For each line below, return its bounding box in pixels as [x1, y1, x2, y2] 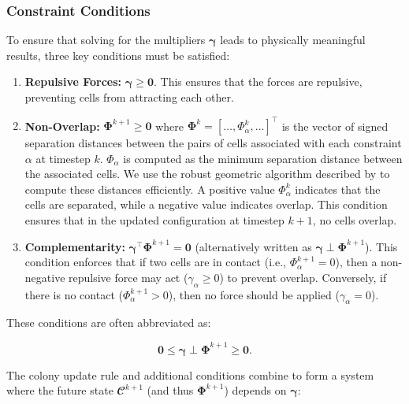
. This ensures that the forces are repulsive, [153, 73, 363, 90]
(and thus [147, 382, 194, 398]
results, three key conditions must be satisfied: [6, 46, 230, 63]
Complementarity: [24, 238, 125, 254]
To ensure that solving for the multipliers [6, 32, 206, 48]
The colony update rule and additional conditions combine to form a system [6, 366, 374, 383]
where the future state [6, 382, 113, 398]
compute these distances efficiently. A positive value [24, 180, 275, 197]
